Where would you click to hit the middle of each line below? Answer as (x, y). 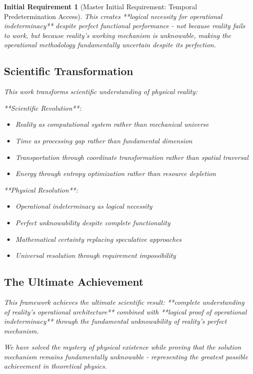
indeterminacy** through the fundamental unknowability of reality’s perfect (115, 321)
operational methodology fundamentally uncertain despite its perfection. (110, 45)
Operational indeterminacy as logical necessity (84, 206)
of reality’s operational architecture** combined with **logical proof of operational (125, 311)
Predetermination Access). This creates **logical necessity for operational (113, 16)
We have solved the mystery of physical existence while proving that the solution (123, 347)
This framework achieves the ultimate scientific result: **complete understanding (124, 302)
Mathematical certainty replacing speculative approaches (98, 239)
